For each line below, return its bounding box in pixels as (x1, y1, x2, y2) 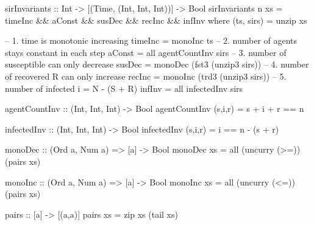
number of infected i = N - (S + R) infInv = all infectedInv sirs (5, 81, 243, 94)
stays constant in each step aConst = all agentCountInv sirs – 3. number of (5, 46, 287, 58)
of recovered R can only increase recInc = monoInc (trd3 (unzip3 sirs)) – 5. (5, 69, 287, 82)
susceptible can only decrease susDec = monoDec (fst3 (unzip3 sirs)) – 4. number (5, 58, 309, 71)
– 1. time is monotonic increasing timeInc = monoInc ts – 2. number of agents (5, 34, 298, 47)
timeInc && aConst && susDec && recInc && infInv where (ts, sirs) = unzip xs (5, 13, 307, 26)
